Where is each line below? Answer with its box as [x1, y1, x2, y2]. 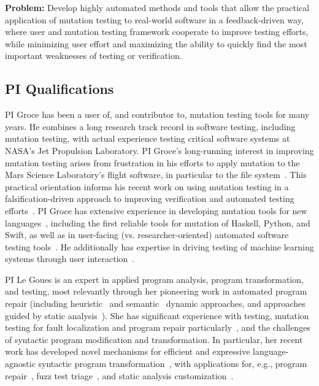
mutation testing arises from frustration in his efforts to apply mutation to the [5, 156, 300, 169]
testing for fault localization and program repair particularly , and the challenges [5, 321, 310, 334]
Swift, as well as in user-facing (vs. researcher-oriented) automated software [5, 228, 289, 241]
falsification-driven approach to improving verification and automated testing [5, 192, 294, 205]
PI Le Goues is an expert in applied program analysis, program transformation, [5, 272, 304, 285]
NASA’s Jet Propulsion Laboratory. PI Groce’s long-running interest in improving [5, 144, 314, 156]
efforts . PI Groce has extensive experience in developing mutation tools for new [5, 204, 307, 217]
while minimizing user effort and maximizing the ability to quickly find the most [5, 37, 307, 50]
